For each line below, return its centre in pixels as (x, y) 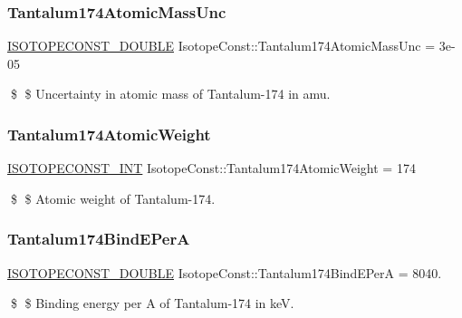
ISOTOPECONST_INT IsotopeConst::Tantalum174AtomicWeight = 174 (212, 168)
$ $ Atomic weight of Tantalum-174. (113, 198)
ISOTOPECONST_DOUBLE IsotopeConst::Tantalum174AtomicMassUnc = (221, 46)
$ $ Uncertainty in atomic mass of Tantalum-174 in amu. (170, 94)
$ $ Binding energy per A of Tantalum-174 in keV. (152, 303)
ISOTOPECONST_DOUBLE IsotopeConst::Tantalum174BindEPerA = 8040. (225, 272)
